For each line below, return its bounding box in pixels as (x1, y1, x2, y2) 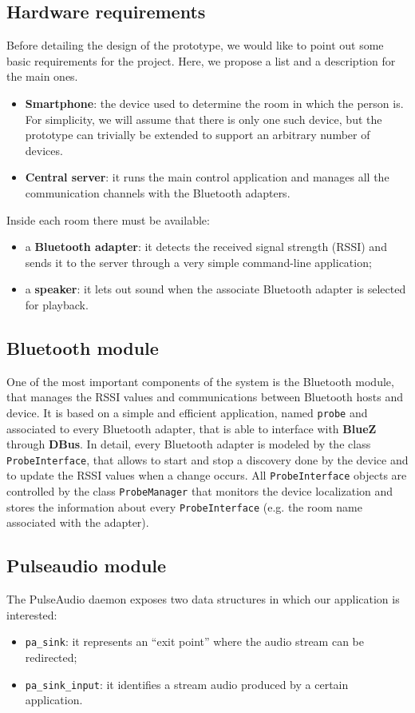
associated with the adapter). (6, 514, 149, 531)
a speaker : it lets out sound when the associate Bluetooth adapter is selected (25, 281, 406, 297)
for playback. (25, 296, 89, 313)
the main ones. (6, 68, 78, 85)
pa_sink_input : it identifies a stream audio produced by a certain (25, 675, 349, 692)
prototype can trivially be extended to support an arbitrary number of (25, 126, 370, 143)
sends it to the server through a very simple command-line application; (25, 253, 372, 270)
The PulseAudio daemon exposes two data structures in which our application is (6, 591, 400, 607)
